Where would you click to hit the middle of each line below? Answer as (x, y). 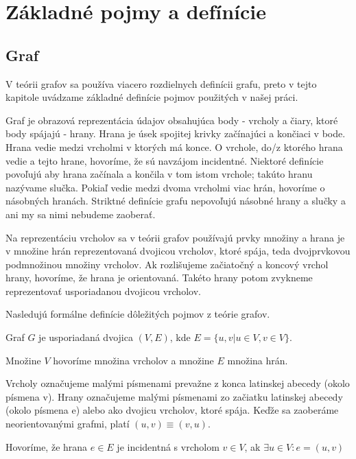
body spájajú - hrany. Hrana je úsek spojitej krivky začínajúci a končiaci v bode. (176, 133)
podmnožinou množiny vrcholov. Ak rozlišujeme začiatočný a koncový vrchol (167, 264)
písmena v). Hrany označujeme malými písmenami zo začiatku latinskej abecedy (174, 396)
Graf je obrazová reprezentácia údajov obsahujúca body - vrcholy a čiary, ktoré (172, 120)
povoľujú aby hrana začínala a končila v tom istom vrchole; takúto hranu (159, 174)
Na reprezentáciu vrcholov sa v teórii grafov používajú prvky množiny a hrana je (175, 237)
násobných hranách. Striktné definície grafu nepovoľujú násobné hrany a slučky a (176, 201)
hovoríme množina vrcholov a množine (133, 360)
